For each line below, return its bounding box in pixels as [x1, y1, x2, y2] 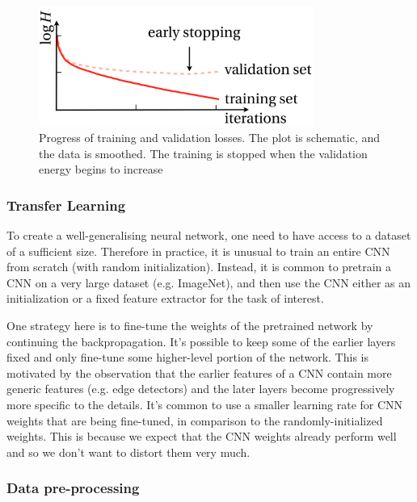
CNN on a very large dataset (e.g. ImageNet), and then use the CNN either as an [6, 274, 411, 291]
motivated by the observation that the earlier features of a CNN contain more [6, 364, 392, 381]
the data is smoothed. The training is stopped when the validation [39, 144, 368, 161]
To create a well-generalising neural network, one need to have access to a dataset [6, 227, 411, 244]
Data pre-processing [6, 478, 140, 498]
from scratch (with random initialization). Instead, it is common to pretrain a [6, 258, 392, 275]
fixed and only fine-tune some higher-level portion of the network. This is [6, 349, 369, 366]
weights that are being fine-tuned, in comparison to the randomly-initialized [6, 412, 383, 429]
